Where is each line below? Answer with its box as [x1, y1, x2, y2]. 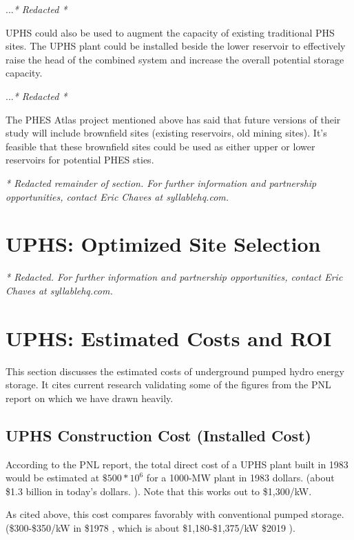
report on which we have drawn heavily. [6, 390, 174, 405]
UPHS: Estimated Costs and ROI [6, 323, 332, 352]
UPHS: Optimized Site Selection [6, 230, 321, 258]
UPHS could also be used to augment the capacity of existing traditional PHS [6, 25, 335, 39]
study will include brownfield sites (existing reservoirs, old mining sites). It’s [6, 126, 327, 140]
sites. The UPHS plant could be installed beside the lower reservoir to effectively [6, 39, 346, 53]
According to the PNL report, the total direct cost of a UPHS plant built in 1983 [6, 457, 348, 471]
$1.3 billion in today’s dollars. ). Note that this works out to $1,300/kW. [6, 483, 312, 498]
